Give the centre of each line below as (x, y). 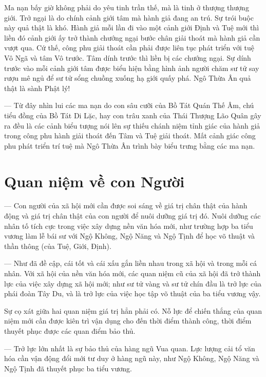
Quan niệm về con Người (94, 181)
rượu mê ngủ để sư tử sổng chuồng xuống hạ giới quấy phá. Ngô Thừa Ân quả (128, 78)
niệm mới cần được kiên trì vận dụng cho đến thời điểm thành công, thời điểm (128, 321)
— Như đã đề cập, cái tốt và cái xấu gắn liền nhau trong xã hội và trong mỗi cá (131, 263)
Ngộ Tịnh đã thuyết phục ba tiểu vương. (68, 368)
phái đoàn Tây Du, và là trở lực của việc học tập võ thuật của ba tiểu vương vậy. (132, 293)
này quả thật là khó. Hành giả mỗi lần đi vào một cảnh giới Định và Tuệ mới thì (132, 28)
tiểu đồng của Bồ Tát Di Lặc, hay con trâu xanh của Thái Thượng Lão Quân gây (133, 115)
